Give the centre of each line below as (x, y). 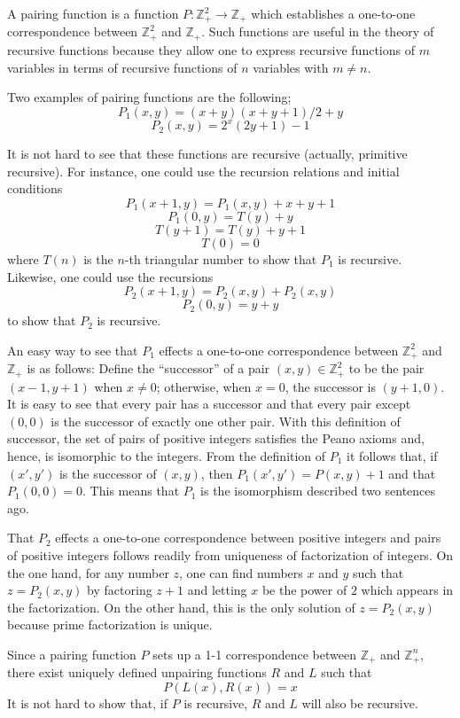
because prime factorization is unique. (110, 624)
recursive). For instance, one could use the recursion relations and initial (203, 171)
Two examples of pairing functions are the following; (149, 97)
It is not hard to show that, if (88, 703)
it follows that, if (392, 456)
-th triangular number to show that (221, 258)
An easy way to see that (73, 350)
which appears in (407, 590)
